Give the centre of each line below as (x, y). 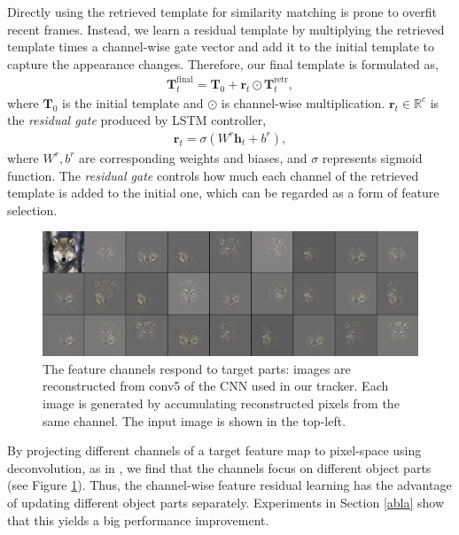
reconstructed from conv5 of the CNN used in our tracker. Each (216, 386)
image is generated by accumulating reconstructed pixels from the (221, 403)
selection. (32, 209)
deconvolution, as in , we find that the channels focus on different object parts (219, 467)
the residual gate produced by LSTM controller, (137, 120)
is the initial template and (133, 102)
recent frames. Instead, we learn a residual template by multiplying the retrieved (226, 29)
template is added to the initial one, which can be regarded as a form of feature (223, 193)
